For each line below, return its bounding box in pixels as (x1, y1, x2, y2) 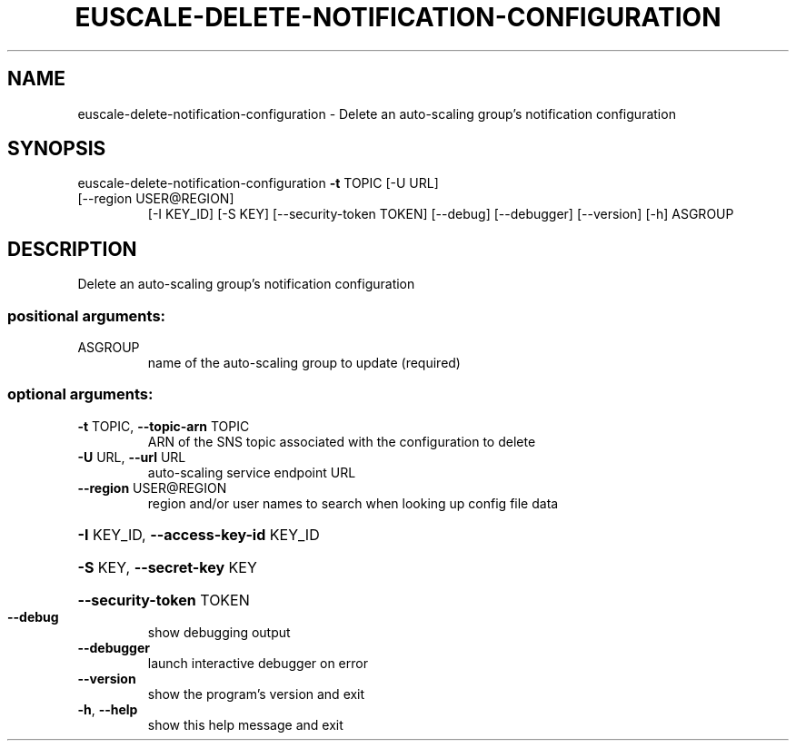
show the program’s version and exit (147, 685, 365, 702)
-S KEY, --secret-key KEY (77, 557, 257, 576)
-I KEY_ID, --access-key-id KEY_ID (77, 525, 320, 544)
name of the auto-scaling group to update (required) (147, 355, 461, 371)
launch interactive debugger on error (147, 654, 368, 671)
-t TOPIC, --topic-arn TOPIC (77, 418, 250, 434)
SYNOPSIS (7, 137, 106, 161)
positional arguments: (7, 306, 166, 325)
